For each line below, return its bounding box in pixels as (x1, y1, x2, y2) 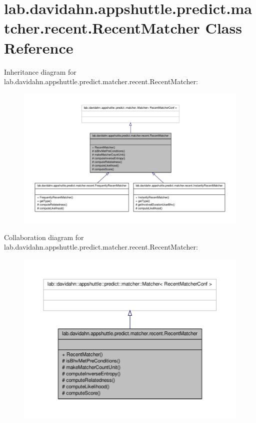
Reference (4, 37, 73, 58)
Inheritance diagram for (4, 66, 76, 77)
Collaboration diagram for (4, 232, 84, 242)
